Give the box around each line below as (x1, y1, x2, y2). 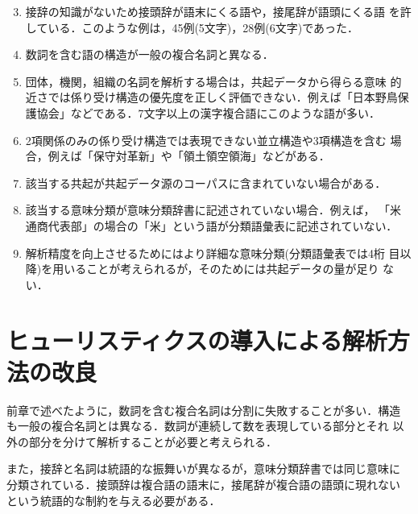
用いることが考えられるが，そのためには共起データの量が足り (52, 260, 379, 277)
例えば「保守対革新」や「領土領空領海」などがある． (48, 147, 330, 164)
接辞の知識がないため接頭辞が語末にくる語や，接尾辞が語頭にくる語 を (25, 3, 400, 19)
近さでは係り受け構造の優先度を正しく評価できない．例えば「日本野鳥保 (25, 89, 409, 106)
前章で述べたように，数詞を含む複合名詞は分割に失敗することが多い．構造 (6, 401, 401, 418)
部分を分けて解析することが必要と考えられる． (28, 433, 277, 450)
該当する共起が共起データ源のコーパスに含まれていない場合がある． (25, 174, 387, 191)
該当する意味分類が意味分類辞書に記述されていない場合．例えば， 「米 (25, 201, 402, 218)
